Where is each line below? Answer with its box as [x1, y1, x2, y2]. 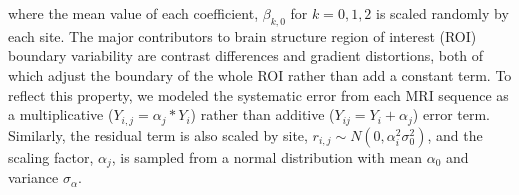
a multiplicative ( [8, 104, 114, 125]
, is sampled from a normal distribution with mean [111, 146, 423, 167]
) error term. [412, 104, 490, 125]
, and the [427, 124, 483, 145]
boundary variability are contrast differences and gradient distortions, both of [8, 45, 484, 66]
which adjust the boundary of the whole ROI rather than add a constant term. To [8, 64, 512, 85]
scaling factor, [8, 146, 94, 167]
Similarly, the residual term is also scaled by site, [8, 124, 308, 145]
